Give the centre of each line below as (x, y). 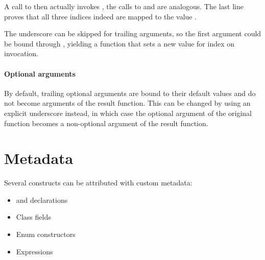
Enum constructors (46, 234)
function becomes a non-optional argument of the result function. (106, 123)
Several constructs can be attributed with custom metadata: (98, 183)
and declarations (42, 199)
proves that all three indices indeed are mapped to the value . (101, 16)
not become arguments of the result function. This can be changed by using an (127, 103)
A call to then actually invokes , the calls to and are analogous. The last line (124, 6)
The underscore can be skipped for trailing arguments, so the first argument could (133, 33)
